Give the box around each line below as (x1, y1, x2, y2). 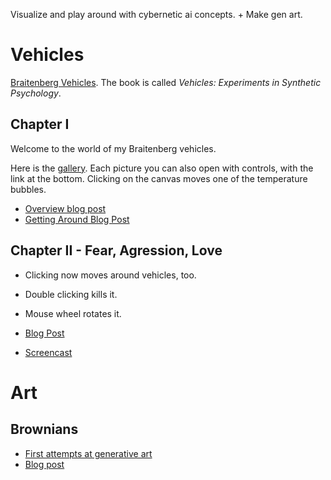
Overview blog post (24, 202, 107, 214)
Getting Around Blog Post (24, 213, 130, 225)
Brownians (10, 421, 79, 438)
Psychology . (10, 87, 62, 99)
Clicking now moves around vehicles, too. (24, 269, 197, 281)
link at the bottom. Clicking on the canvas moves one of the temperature (10, 172, 308, 184)
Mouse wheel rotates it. (24, 307, 122, 319)
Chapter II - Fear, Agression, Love (10, 242, 223, 259)
